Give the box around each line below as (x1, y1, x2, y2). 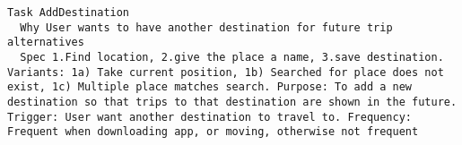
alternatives (7, 36, 84, 49)
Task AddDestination (7, 6, 130, 19)
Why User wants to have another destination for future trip (20, 21, 393, 34)
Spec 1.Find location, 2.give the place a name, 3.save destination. (20, 50, 444, 64)
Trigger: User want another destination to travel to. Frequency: (7, 110, 413, 124)
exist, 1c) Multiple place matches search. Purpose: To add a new (7, 81, 413, 94)
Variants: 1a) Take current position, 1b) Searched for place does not (7, 65, 444, 79)
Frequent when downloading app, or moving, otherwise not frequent (7, 125, 419, 139)
